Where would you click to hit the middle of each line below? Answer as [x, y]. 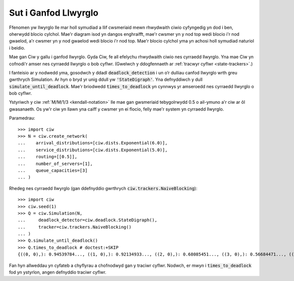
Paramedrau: [22, 118]
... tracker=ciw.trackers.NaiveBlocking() [75, 227]
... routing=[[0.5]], [48, 157]
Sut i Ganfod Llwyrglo [54, 13]
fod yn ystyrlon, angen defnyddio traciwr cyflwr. [58, 272]
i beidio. [17, 48]
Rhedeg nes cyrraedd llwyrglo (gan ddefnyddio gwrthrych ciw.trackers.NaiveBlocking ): [103, 188]
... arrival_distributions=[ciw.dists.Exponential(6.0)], [93, 143]
